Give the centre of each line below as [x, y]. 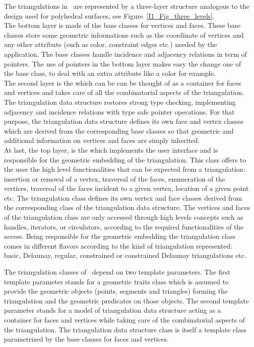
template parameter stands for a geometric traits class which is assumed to [116, 281]
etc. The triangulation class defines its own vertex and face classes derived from [123, 197]
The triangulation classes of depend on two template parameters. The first [117, 272]
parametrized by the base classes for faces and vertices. [86, 339]
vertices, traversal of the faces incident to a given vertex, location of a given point [127, 188]
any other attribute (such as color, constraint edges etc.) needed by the [111, 44]
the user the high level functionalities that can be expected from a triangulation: [125, 169]
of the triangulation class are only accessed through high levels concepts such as [124, 217]
